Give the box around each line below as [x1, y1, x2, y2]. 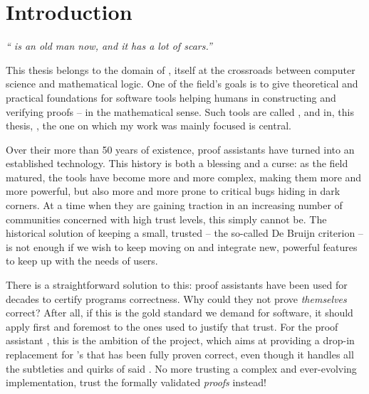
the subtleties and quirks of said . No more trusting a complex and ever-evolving [6, 361, 357, 376]
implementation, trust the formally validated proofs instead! [6, 375, 267, 390]
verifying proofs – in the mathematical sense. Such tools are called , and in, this [6, 104, 354, 119]
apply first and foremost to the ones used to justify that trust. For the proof [6, 319, 338, 334]
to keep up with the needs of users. [6, 253, 158, 268]
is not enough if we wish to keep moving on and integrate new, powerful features [6, 239, 358, 254]
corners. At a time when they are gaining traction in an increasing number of [6, 198, 343, 213]
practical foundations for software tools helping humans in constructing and [6, 90, 336, 105]
